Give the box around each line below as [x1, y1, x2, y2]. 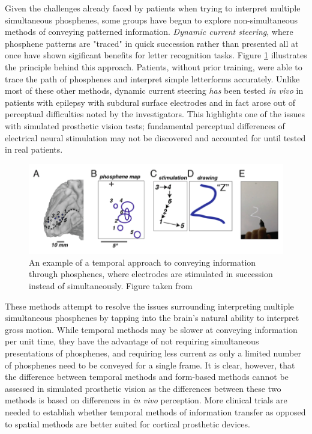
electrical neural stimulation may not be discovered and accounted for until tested [5, 131, 306, 144]
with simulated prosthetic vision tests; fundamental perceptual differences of [5, 119, 285, 132]
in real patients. [5, 143, 63, 156]
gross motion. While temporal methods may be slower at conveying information [5, 323, 298, 335]
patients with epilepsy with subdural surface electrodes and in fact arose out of [5, 96, 296, 108]
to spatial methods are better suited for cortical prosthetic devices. [5, 417, 250, 430]
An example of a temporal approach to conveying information [29, 255, 256, 268]
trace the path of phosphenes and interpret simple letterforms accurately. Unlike [5, 72, 300, 85]
